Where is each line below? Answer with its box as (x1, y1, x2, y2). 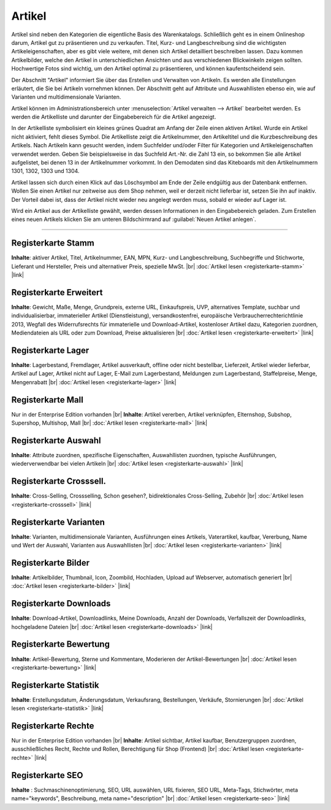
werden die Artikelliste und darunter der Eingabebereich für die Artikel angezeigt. (11, 114, 216, 121)
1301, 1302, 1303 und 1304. (11, 168, 80, 175)
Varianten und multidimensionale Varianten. (11, 93, 121, 101)
